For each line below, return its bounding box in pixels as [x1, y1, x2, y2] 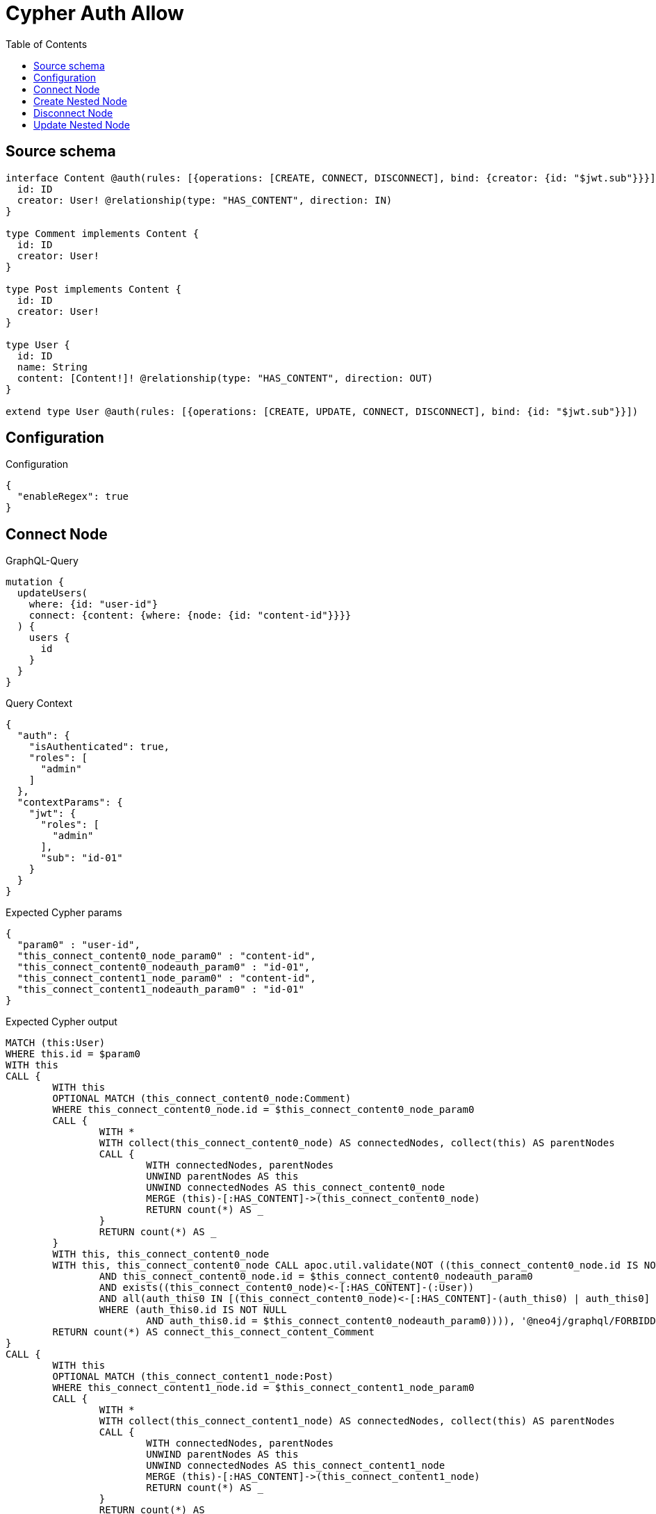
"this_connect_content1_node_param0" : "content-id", [17, 972, 316, 984]
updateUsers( [17, 587, 88, 599]
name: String [17, 361, 88, 373]
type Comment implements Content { [6, 227, 199, 239]
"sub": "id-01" [40, 852, 123, 864]
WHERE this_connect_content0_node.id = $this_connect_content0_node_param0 [52, 1104, 475, 1116]
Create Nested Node [33, 95, 127, 107]
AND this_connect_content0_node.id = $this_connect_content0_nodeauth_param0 [99, 1271, 533, 1283]
